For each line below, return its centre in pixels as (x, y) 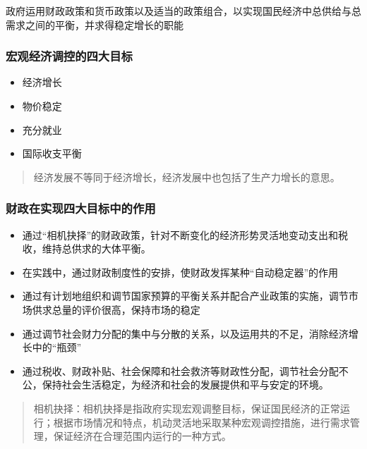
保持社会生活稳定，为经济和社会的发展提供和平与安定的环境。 (185, 385)
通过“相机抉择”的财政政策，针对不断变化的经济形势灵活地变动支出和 (180, 234)
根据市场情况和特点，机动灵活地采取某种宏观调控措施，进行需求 (201, 422)
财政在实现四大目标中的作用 (81, 208)
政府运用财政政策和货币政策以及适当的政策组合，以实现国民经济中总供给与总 (183, 11)
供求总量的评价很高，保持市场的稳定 (116, 309)
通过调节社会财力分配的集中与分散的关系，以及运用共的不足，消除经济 (185, 333)
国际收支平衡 (52, 153)
